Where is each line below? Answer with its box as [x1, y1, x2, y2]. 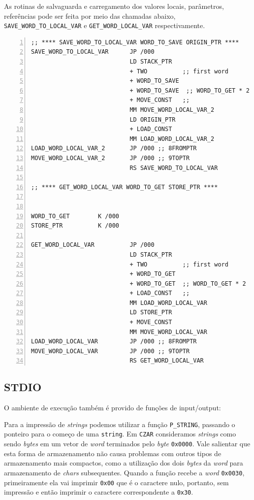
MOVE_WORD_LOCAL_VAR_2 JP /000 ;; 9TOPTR [31, 154, 190, 162]
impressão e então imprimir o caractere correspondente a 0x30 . [4, 487, 193, 497]
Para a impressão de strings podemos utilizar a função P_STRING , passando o [4, 419, 235, 429]
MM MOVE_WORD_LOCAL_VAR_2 [129, 106, 215, 113]
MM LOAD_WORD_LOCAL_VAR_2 [129, 135, 215, 142]
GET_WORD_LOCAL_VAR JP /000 [31, 241, 155, 249]
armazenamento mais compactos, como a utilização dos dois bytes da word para [4, 458, 243, 468]
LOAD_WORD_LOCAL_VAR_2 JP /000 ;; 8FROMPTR [31, 145, 197, 152]
